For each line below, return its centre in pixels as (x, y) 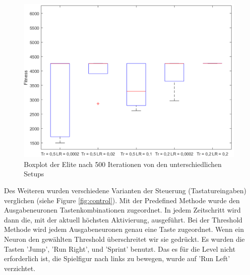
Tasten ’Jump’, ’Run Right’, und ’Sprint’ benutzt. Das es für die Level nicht (120, 248)
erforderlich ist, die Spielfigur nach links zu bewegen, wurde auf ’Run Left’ (117, 258)
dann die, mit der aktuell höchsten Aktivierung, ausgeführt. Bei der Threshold (123, 219)
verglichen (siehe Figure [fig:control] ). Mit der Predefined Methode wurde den (122, 200)
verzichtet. (20, 268)
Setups (34, 174)
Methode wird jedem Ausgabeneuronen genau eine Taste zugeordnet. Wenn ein (124, 229)
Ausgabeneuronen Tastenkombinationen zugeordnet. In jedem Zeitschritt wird (123, 210)
